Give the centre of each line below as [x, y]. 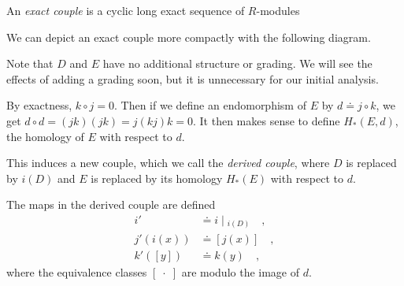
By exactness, [39, 105]
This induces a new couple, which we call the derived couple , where [168, 163]
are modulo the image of [241, 271]
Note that [30, 63]
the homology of [45, 136]
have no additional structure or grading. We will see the [237, 63]
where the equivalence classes [77, 271]
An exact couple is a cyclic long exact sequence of [126, 10]
